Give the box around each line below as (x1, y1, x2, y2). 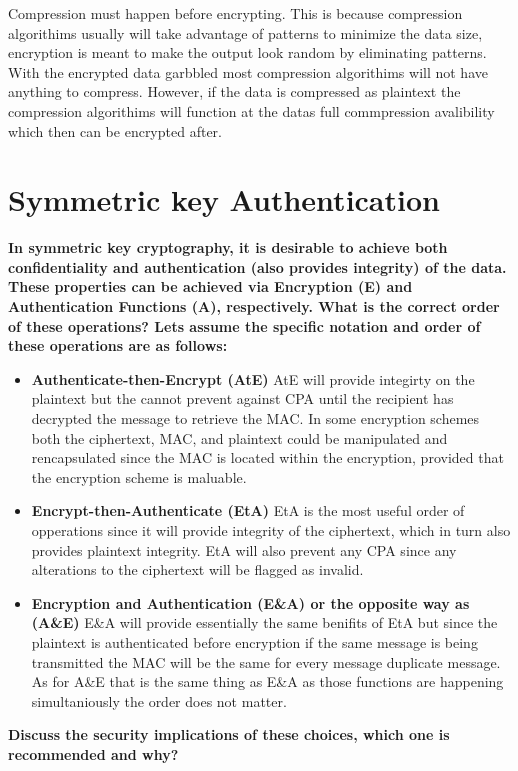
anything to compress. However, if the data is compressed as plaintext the (8, 81, 461, 102)
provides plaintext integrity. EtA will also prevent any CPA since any (31, 539, 457, 560)
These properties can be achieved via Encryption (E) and (8, 276, 413, 297)
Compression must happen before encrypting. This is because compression (8, 3, 463, 23)
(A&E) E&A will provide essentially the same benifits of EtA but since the (31, 612, 498, 633)
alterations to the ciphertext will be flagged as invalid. (31, 559, 364, 580)
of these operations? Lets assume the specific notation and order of (8, 315, 481, 336)
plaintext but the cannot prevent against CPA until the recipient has (31, 388, 454, 409)
